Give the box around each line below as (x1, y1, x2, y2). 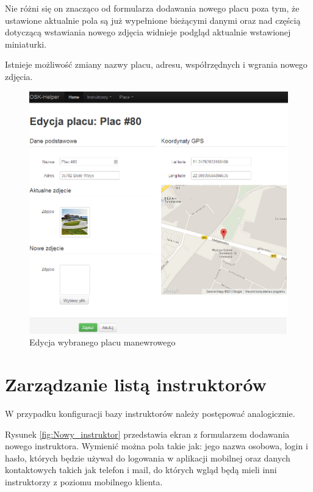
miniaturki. (5, 37, 47, 50)
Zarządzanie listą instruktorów (5, 372, 267, 397)
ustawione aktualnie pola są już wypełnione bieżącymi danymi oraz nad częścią (5, 13, 301, 26)
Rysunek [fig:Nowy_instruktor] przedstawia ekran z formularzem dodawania (5, 427, 290, 440)
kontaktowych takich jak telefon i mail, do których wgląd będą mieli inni (5, 463, 277, 476)
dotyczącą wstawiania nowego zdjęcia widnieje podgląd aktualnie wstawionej (5, 26, 291, 38)
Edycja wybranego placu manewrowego (29, 336, 176, 349)
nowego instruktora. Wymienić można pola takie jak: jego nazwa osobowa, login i (5, 440, 308, 452)
